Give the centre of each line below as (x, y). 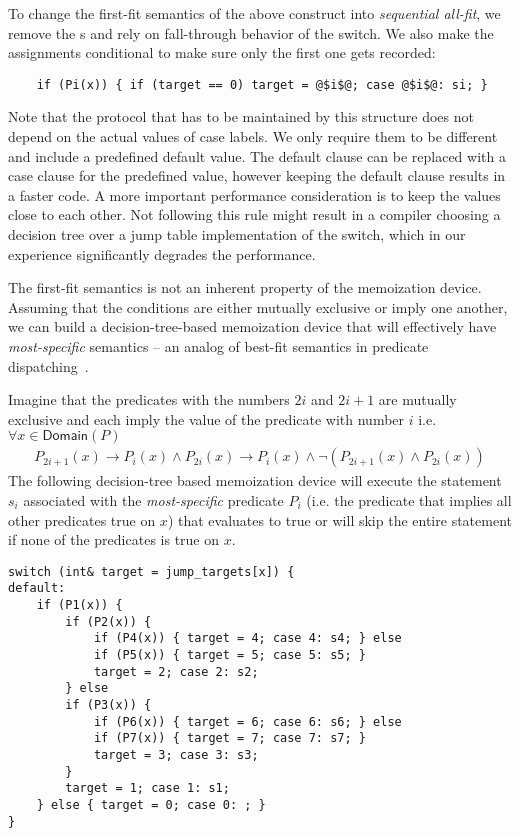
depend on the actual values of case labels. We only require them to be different (253, 136)
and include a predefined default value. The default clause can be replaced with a (257, 155)
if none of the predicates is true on (114, 539)
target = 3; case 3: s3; (176, 754)
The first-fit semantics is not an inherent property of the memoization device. (245, 287)
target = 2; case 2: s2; (176, 671)
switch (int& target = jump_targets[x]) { (151, 571)
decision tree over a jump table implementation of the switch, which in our (237, 234)
